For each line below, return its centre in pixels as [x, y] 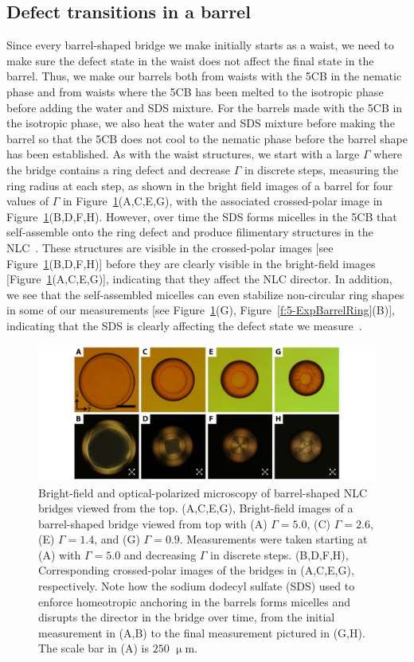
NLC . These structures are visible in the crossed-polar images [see [170, 247]
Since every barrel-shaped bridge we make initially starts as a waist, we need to [200, 45]
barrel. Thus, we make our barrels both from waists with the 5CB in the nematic [204, 76]
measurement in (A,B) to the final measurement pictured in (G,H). [202, 632]
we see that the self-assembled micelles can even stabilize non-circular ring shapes [205, 294]
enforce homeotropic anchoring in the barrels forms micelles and [195, 601]
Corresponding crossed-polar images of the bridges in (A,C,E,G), [196, 570]
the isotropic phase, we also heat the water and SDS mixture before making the [201, 123]
